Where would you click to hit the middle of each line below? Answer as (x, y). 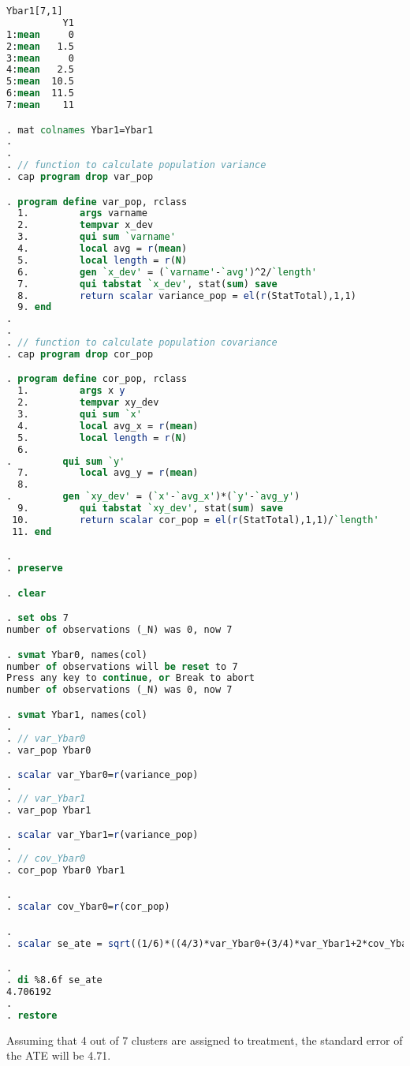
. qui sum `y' (66, 461)
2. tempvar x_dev (86, 225)
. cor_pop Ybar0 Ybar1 (66, 870)
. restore (32, 1015)
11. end (32, 531)
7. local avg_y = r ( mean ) (108, 473)
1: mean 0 (40, 34)
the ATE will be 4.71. (59, 1055)
